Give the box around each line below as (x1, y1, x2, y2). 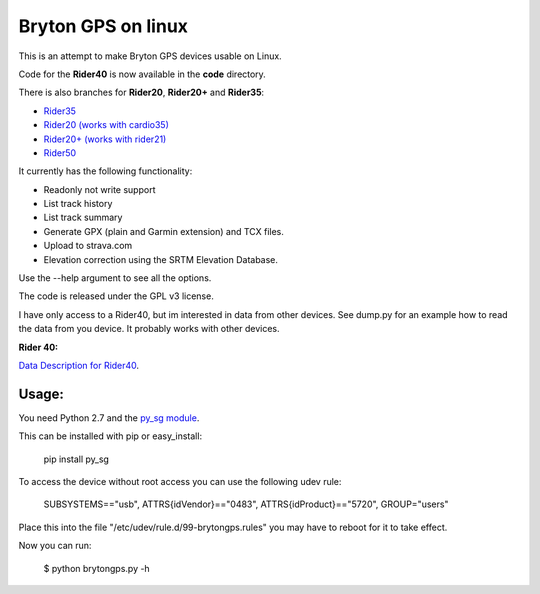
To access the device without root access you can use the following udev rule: (18, 476, 342, 488)
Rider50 (43, 146, 77, 159)
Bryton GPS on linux (18, 15, 189, 37)
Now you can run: (18, 540, 92, 552)
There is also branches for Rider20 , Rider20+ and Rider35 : (18, 86, 265, 99)
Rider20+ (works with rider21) (43, 133, 167, 145)
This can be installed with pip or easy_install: (18, 430, 203, 442)
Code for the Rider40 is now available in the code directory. (18, 68, 267, 80)
